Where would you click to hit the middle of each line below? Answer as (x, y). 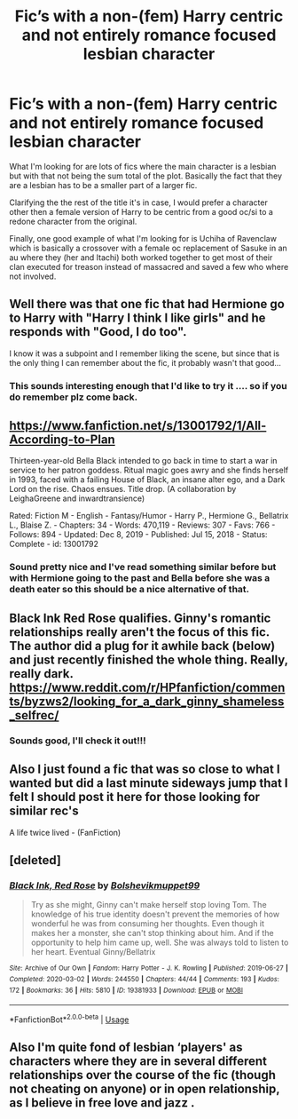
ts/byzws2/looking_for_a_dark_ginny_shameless (147, 701)
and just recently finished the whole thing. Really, (149, 659)
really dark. (41, 674)
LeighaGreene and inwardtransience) (77, 498)
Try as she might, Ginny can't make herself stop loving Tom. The (149, 905)
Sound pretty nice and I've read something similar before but (143, 567)
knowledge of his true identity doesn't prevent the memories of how (155, 914)
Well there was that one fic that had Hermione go (147, 304)
